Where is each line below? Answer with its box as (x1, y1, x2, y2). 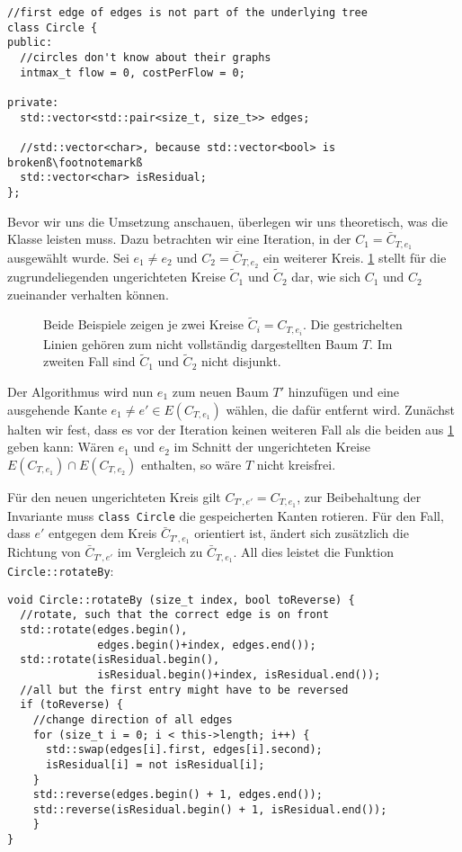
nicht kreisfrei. (256, 454, 336, 473)
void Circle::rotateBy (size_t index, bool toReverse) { (7, 593, 355, 606)
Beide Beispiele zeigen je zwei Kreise (43, 315, 244, 334)
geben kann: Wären (7, 437, 115, 456)
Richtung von (7, 543, 81, 561)
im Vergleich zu (117, 543, 203, 561)
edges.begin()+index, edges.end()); (97, 638, 316, 651)
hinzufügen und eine (288, 381, 400, 400)
